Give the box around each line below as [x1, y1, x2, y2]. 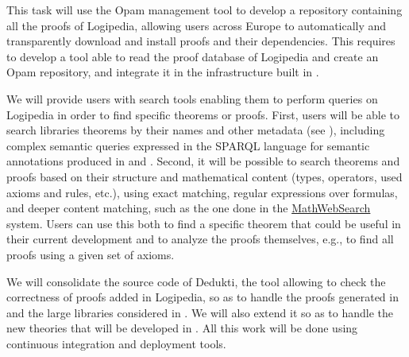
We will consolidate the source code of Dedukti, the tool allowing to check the [6, 273, 386, 289]
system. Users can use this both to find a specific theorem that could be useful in [6, 215, 401, 231]
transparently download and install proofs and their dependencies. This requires [6, 33, 395, 49]
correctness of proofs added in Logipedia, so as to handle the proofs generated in [6, 289, 399, 305]
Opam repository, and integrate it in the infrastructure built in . [6, 64, 319, 80]
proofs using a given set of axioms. [6, 246, 175, 262]
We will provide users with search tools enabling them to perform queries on [6, 90, 378, 107]
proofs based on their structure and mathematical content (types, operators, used [6, 168, 403, 184]
